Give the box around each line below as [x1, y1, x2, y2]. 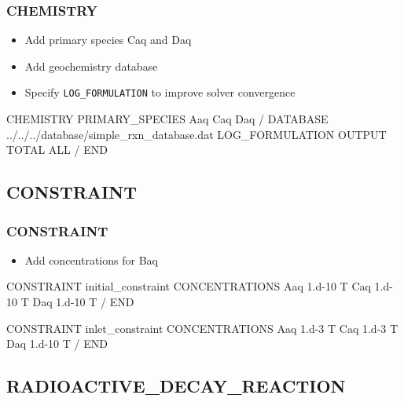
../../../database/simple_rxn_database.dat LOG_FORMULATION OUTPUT [6, 126, 387, 142]
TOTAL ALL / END [6, 141, 108, 158]
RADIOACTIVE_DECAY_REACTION [6, 374, 346, 398]
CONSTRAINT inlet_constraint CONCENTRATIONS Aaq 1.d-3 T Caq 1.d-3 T [6, 320, 398, 336]
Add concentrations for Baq [24, 251, 158, 268]
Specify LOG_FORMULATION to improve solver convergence [24, 84, 296, 100]
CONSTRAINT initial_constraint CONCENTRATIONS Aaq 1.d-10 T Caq [6, 278, 371, 294]
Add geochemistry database [24, 57, 158, 74]
